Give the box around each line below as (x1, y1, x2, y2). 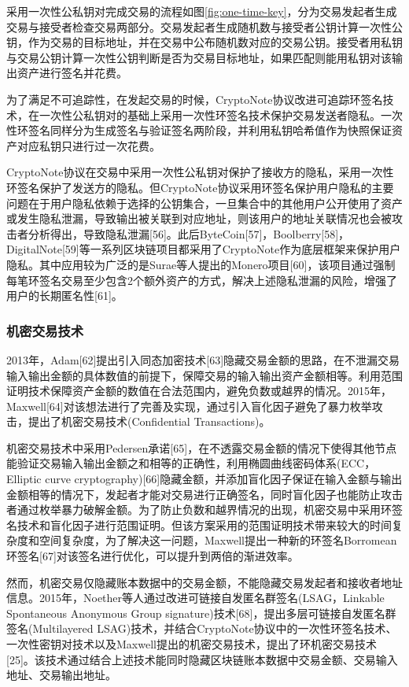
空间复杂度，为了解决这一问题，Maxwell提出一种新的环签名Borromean (39, 532, 397, 548)
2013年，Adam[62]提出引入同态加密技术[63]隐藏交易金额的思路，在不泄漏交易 (6, 351, 400, 368)
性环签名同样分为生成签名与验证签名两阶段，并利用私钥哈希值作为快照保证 (6, 122, 392, 139)
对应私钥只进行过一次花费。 (17, 137, 160, 153)
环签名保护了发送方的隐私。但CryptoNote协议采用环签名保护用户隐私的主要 (6, 179, 394, 195)
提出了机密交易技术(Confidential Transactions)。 (28, 413, 271, 430)
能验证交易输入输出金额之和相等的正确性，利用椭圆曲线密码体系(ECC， (6, 455, 376, 471)
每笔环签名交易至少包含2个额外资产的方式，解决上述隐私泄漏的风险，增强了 (6, 271, 397, 288)
